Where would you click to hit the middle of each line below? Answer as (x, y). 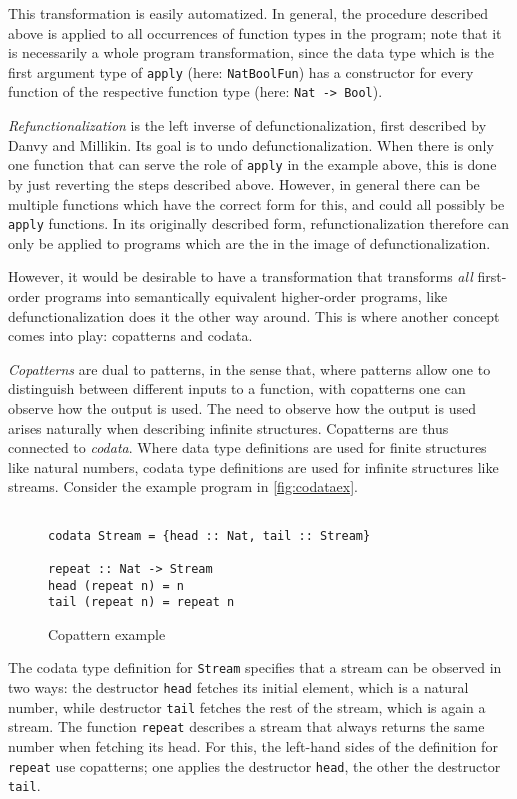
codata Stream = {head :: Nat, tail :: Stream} (209, 535)
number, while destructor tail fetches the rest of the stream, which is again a (247, 706)
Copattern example (107, 633)
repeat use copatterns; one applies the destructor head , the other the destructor (254, 765)
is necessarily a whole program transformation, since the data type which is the (251, 52)
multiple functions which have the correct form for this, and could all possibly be (256, 203)
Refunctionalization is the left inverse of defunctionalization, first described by (247, 125)
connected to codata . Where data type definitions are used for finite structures (247, 447)
